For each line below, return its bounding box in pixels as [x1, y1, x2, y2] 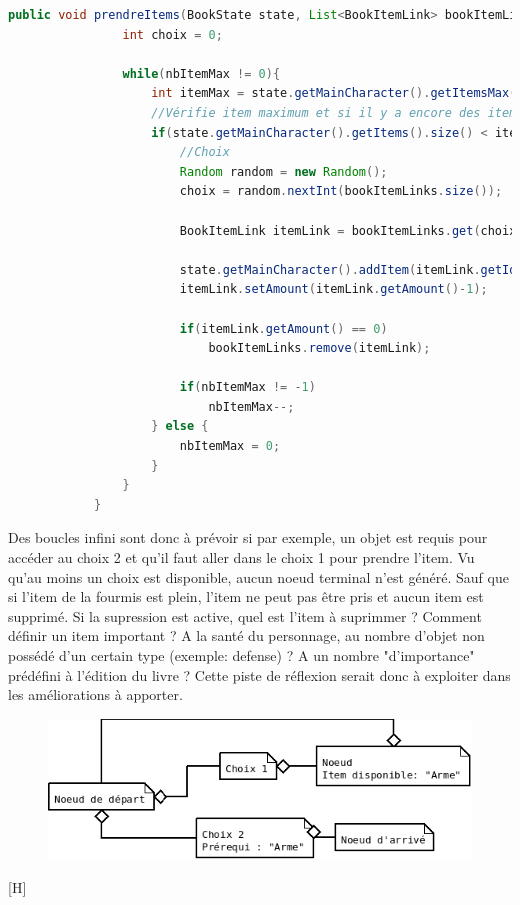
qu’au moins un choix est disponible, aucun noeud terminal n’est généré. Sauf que [8, 566, 509, 587]
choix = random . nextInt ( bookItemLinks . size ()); [179, 184, 503, 199]
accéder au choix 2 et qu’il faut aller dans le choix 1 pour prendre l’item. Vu [8, 547, 475, 568]
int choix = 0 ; [122, 27, 223, 42]
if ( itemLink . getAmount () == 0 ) [179, 321, 388, 336]
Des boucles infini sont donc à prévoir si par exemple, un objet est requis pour [8, 527, 488, 548]
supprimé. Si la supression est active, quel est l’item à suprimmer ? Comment [8, 605, 482, 626]
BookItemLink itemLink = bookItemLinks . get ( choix [179, 223, 517, 238]
